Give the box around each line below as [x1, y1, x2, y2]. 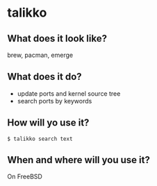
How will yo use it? [7, 117, 90, 129]
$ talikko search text [7, 135, 73, 142]
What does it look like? [7, 33, 108, 44]
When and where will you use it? [7, 154, 151, 166]
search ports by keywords [17, 96, 92, 105]
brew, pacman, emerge [7, 51, 74, 59]
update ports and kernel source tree [17, 89, 121, 98]
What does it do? [7, 71, 82, 83]
